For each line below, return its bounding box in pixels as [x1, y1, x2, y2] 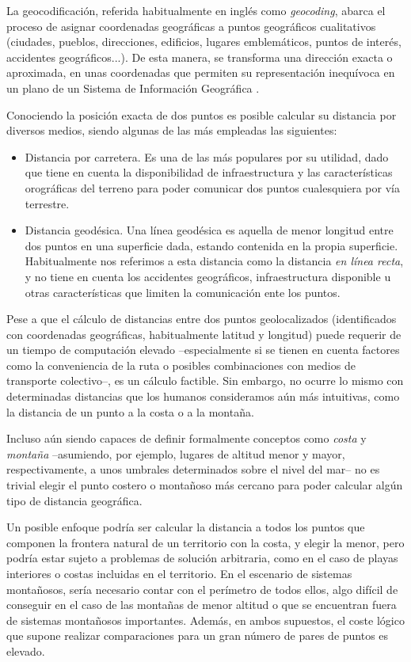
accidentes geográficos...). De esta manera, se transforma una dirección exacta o [6, 48, 393, 65]
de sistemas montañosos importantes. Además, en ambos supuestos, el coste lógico [6, 611, 405, 628]
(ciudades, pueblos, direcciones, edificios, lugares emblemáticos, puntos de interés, [6, 33, 401, 50]
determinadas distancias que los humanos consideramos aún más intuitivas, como [6, 388, 400, 405]
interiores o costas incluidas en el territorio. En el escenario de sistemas [6, 565, 352, 581]
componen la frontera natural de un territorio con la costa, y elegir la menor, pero [6, 534, 405, 550]
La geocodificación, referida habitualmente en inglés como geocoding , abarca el [6, 2, 386, 18]
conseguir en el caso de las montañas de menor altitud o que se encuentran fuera [6, 596, 397, 613]
